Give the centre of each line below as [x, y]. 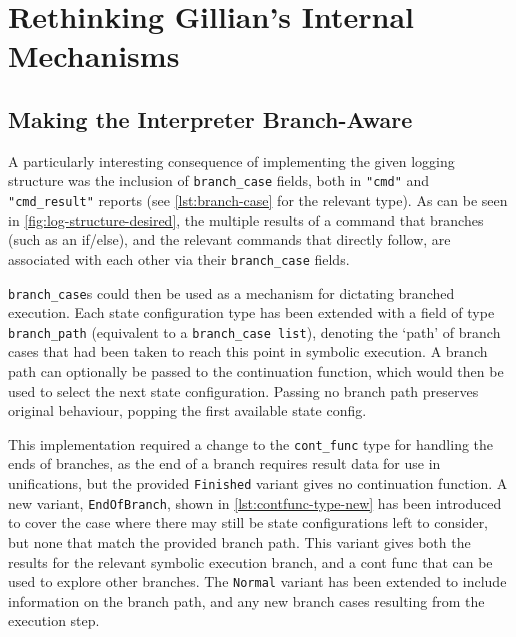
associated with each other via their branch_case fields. [179, 258]
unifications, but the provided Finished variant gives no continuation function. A [258, 483]
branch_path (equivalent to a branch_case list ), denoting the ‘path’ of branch [254, 331]
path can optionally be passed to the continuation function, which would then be [256, 371]
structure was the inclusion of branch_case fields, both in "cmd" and [219, 180]
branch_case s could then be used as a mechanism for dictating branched [231, 292]
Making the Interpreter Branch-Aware [210, 118]
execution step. [54, 620]
